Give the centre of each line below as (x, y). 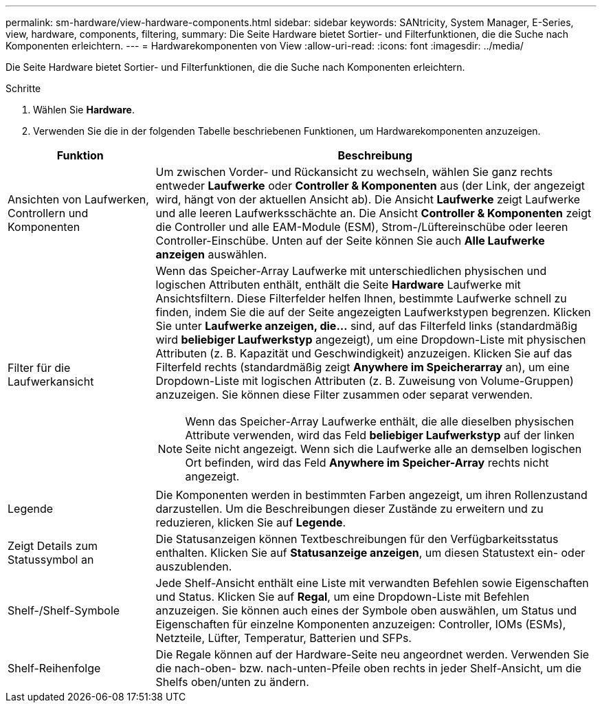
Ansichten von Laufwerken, (78, 199)
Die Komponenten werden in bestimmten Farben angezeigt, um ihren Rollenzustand (371, 495)
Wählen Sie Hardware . (84, 110)
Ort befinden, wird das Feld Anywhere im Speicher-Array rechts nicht (367, 463)
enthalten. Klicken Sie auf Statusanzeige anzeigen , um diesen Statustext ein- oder (370, 553)
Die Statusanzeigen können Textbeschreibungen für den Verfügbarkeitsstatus (357, 539)
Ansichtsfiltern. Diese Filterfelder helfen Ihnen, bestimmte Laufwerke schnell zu (361, 298)
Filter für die (39, 368)
